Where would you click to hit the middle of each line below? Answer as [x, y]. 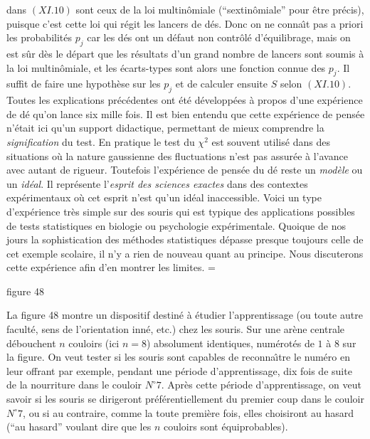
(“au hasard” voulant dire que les [79, 427]
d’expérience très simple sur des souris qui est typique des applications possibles [181, 211]
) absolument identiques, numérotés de [231, 343]
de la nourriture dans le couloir [74, 385]
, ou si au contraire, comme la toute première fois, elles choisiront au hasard [188, 412]
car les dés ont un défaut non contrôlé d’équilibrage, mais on [219, 37]
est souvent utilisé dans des [271, 141]
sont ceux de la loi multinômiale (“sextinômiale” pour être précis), [220, 9]
